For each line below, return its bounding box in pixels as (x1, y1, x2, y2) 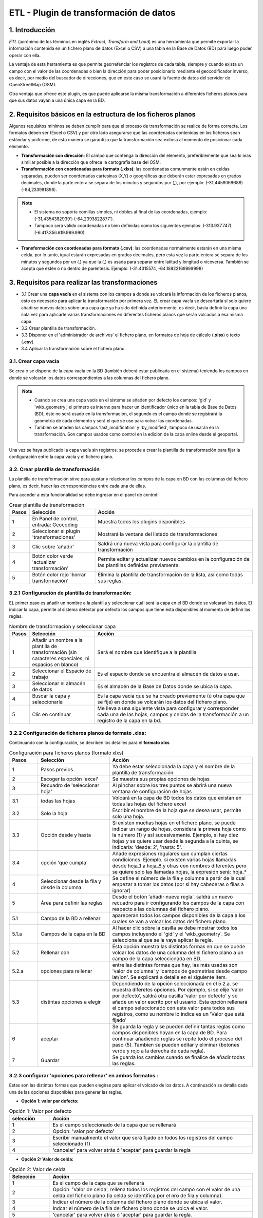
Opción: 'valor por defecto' (53, 1128, 114, 1135)
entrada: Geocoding (32, 521, 78, 528)
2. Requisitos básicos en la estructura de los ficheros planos (9, 110, 196, 118)
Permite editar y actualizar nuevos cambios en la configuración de (97, 555, 250, 562)
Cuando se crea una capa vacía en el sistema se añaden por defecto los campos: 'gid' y (34, 397, 211, 403)
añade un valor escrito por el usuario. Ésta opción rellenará (112, 998, 248, 1005)
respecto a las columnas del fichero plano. (112, 905, 210, 912)
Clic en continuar (32, 711, 71, 718)
